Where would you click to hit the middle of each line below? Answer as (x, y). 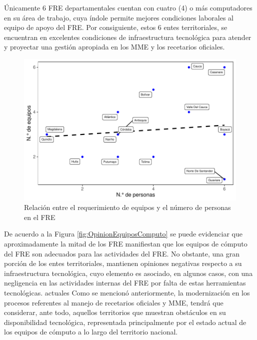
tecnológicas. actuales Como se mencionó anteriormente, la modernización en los (127, 292)
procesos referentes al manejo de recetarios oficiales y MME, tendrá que (114, 302)
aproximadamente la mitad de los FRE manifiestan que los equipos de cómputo (126, 243)
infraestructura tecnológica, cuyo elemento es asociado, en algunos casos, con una (128, 273)
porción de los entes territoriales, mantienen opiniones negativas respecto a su (123, 263)
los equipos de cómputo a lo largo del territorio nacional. (91, 332)
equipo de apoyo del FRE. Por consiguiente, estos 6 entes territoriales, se (116, 27)
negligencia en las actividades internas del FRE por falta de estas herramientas (125, 283)
